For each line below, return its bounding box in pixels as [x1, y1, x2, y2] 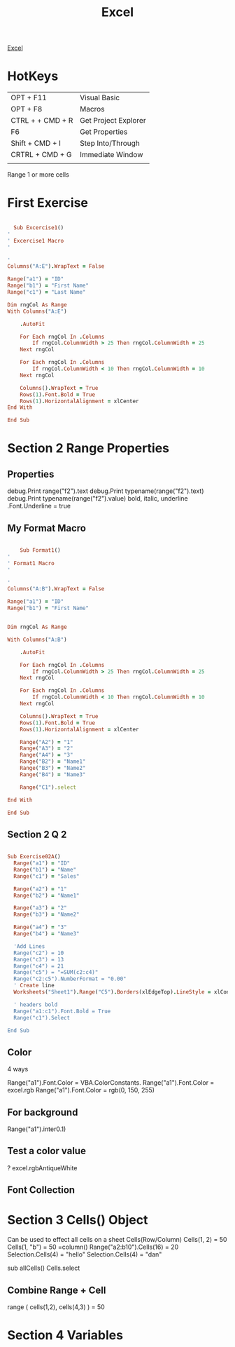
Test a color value [7, 1145, 86, 1157]
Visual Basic [79, 93, 120, 102]
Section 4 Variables [7, 1327, 124, 1343]
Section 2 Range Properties [7, 440, 170, 456]
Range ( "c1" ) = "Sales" [13, 872, 80, 880]
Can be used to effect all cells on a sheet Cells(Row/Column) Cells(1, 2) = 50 [7, 1236, 227, 1244]
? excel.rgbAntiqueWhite [7, 1163, 78, 1172]
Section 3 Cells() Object [7, 1212, 148, 1228]
